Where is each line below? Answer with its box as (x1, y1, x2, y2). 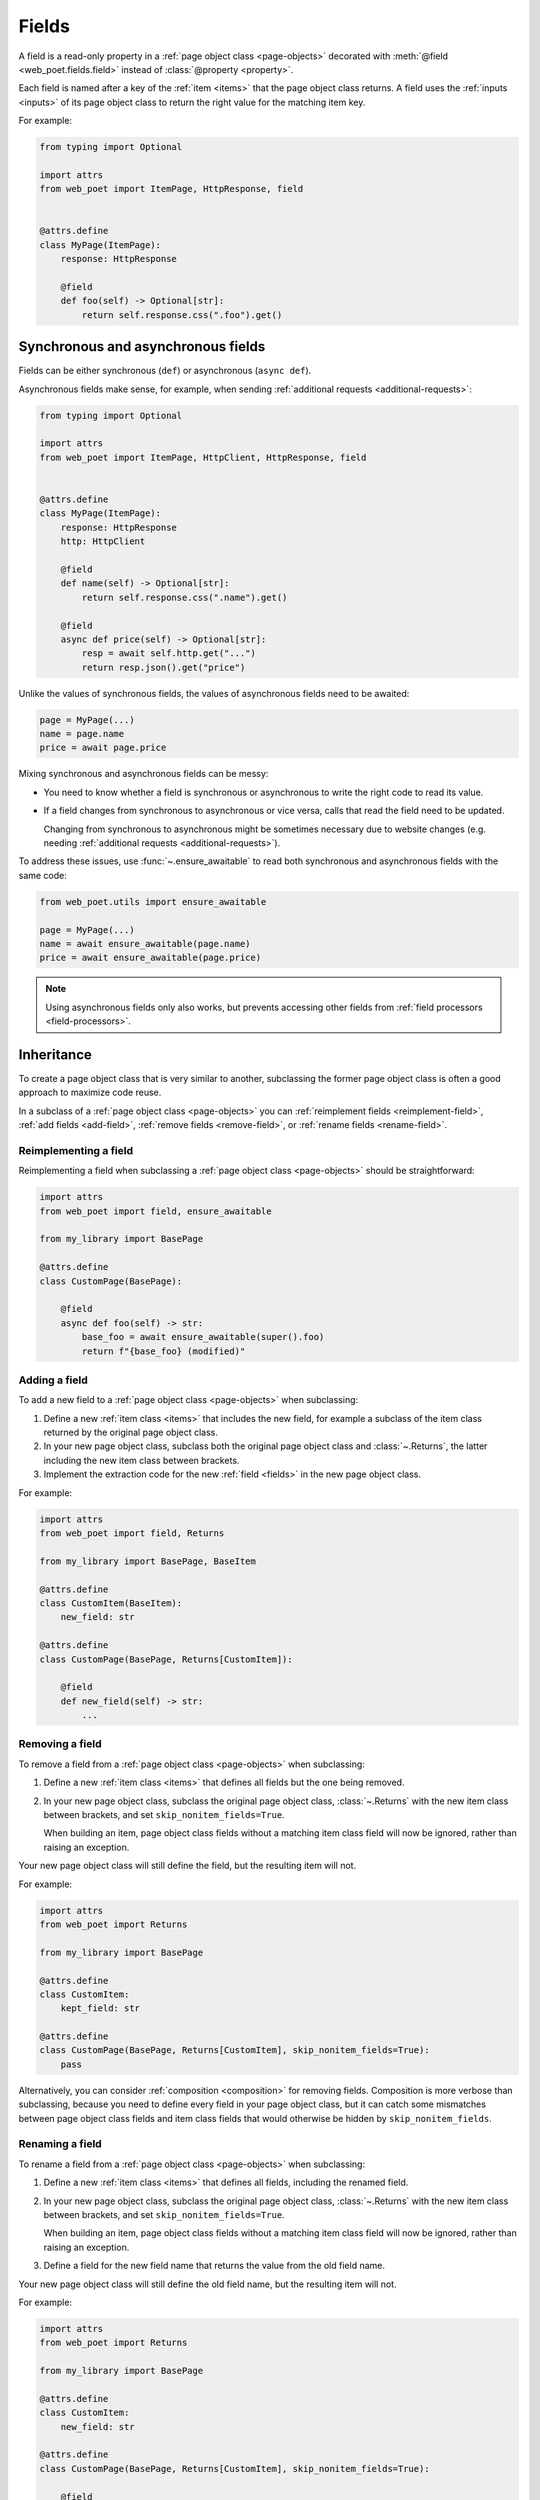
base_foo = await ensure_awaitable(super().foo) (81, 1331, 325, 1343)
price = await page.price (39, 742, 167, 754)
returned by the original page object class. (43, 1426, 219, 1439)
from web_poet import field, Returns (39, 1528, 225, 1539)
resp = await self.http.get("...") (81, 648, 257, 659)
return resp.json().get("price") (81, 661, 246, 673)
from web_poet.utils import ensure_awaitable (39, 896, 267, 907)
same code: (18, 869, 67, 881)
